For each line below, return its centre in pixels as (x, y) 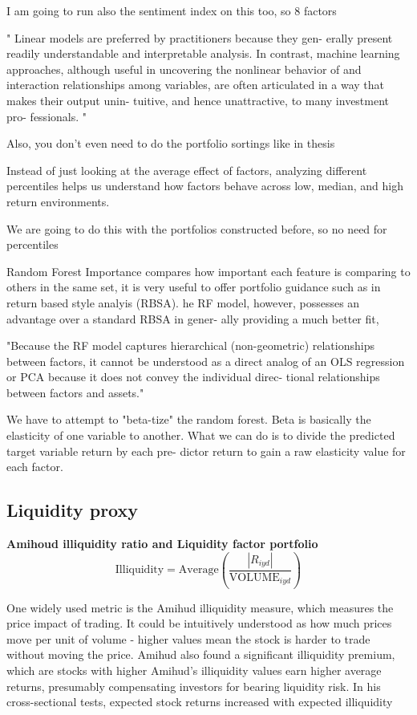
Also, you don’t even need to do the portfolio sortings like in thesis (171, 143)
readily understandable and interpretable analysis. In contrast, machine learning (203, 53)
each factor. (35, 467)
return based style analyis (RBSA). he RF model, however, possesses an (183, 302)
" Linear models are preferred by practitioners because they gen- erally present (200, 37)
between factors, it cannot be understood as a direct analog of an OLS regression (206, 361)
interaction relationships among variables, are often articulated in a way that (196, 85)
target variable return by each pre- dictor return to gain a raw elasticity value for (206, 451)
